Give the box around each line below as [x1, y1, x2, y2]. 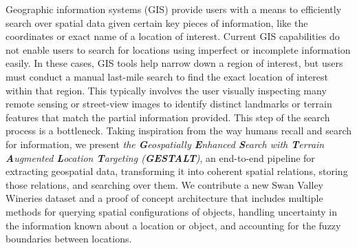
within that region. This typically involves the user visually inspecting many [6, 83, 327, 97]
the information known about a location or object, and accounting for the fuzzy [6, 218, 341, 232]
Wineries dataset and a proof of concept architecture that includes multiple [6, 191, 323, 205]
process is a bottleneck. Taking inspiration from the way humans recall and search [6, 123, 352, 138]
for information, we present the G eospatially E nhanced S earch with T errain [6, 136, 325, 151]
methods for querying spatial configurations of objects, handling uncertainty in [6, 204, 337, 218]
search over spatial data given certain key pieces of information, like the [6, 15, 308, 30]
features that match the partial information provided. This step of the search [6, 110, 330, 124]
